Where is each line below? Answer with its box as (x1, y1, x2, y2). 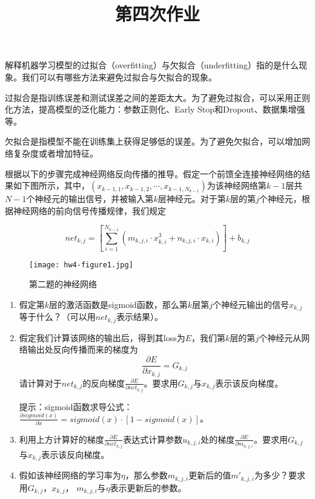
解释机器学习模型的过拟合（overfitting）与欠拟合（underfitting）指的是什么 (5, 59, 299, 71)
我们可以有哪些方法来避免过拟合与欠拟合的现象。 (21, 70, 217, 83)
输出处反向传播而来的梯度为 (27, 343, 138, 356)
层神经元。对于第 (157, 192, 226, 205)
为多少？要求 (254, 469, 305, 481)
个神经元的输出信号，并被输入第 (26, 192, 154, 205)
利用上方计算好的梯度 (19, 432, 104, 445)
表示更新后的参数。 (110, 481, 187, 494)
